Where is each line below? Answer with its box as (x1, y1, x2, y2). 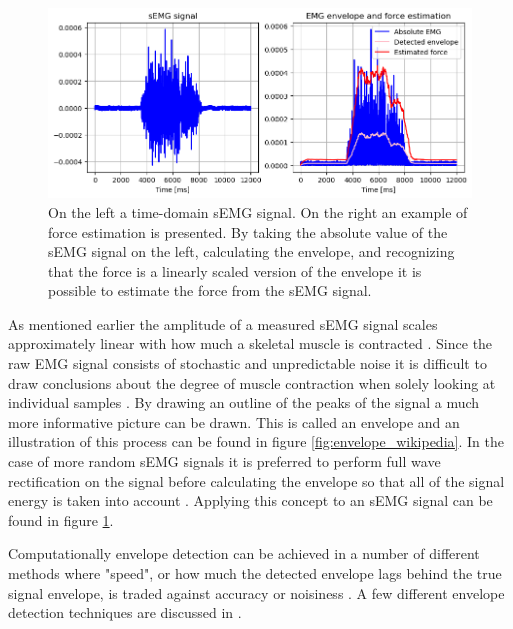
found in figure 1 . (8, 509, 114, 530)
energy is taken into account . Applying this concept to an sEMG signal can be (8, 490, 493, 511)
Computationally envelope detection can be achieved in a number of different (8, 543, 480, 564)
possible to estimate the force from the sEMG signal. (48, 280, 372, 301)
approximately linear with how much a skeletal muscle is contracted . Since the (8, 333, 493, 354)
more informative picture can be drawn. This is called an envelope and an (8, 411, 460, 432)
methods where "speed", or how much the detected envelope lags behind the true (8, 563, 502, 584)
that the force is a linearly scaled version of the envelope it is (48, 260, 422, 281)
